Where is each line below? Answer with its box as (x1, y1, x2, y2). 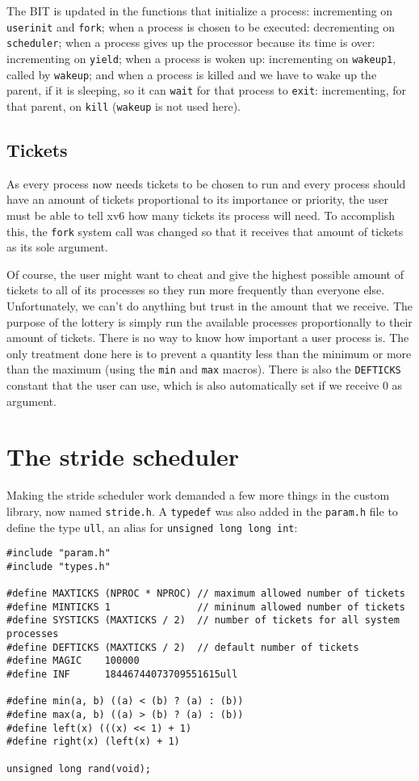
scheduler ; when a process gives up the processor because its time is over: (6, 34, 375, 51)
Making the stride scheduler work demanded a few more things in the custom (6, 487, 390, 504)
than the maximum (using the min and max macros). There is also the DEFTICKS (6, 361, 401, 378)
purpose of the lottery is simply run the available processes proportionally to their (6, 313, 413, 330)
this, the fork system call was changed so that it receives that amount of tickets (6, 222, 404, 239)
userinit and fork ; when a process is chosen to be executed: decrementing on (6, 18, 395, 35)
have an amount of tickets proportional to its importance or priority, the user (6, 191, 389, 208)
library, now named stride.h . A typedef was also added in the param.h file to (6, 502, 398, 519)
